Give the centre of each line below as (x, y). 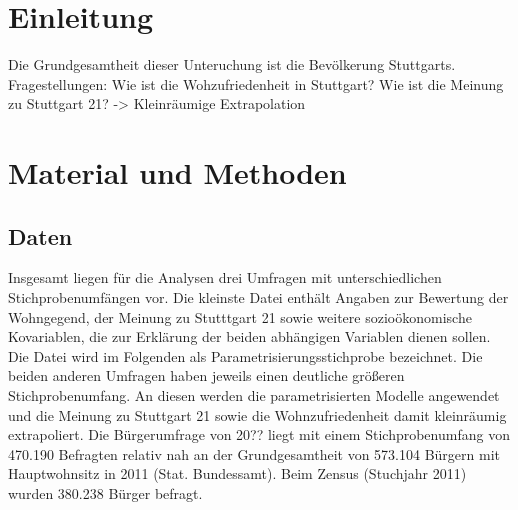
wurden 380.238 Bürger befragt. (105, 493)
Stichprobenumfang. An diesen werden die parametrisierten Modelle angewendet (254, 395)
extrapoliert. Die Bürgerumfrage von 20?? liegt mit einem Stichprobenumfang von (259, 434)
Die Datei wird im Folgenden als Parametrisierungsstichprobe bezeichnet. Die (245, 355)
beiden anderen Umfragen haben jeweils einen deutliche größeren (206, 375)
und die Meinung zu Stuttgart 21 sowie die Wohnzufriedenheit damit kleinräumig (257, 414)
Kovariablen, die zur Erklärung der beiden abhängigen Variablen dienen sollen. (249, 336)
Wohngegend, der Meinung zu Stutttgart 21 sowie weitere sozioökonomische (240, 316)
